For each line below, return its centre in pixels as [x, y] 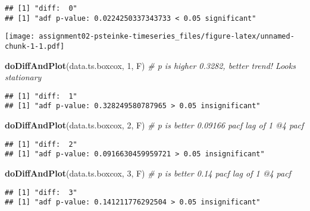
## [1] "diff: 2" [41, 144]
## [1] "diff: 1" [41, 96]
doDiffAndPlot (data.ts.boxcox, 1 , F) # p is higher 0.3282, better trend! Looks [150, 65]
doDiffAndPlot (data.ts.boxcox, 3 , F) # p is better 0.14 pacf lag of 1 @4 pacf [148, 173]
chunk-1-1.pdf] [35, 46]
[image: [20, 37]
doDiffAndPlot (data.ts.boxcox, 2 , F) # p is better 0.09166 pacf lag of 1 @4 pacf [154, 125]
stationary [23, 77]
